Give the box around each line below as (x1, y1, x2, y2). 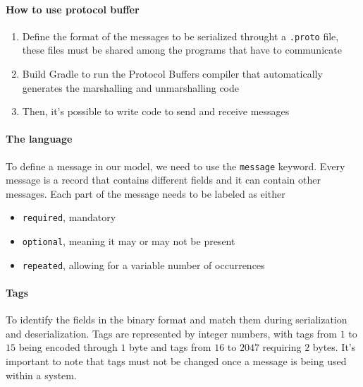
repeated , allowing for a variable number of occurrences (22, 257, 265, 272)
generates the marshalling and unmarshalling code (22, 80, 239, 95)
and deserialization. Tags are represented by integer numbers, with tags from (6, 326, 338, 340)
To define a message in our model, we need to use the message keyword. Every (6, 158, 345, 173)
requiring (262, 340, 302, 355)
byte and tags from (129, 340, 211, 355)
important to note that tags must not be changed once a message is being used (6, 354, 347, 369)
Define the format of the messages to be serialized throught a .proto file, (22, 28, 339, 43)
